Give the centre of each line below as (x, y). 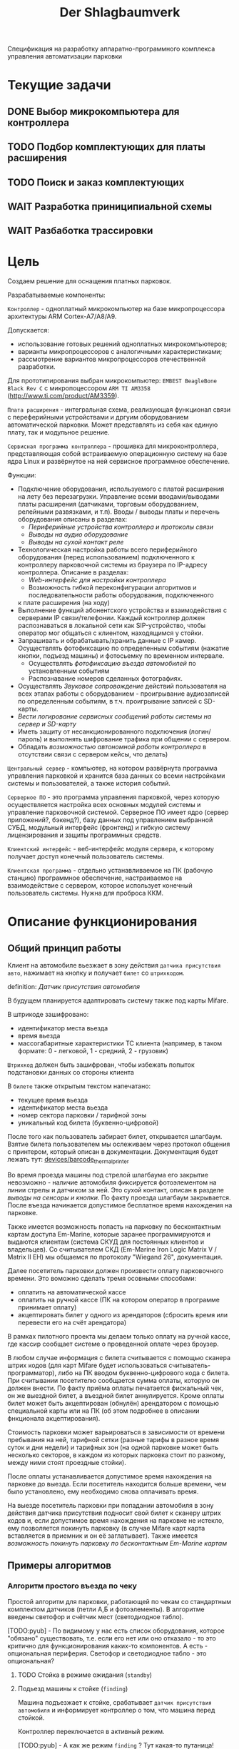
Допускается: (29, 330)
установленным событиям (69, 671)
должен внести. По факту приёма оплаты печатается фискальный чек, (115, 1388)
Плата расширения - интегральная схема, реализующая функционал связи (119, 410)
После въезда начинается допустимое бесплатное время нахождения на (120, 1205)
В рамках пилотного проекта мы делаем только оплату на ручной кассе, (119, 1337)
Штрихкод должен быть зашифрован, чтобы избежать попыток (101, 1065)
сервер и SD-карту (47, 724)
